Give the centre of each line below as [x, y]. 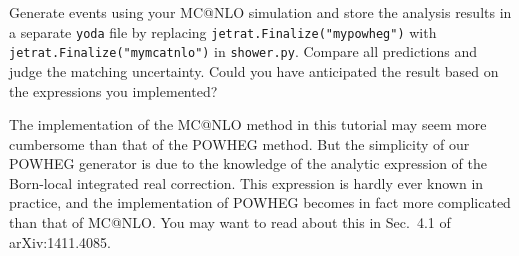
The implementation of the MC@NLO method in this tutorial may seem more [248, 124]
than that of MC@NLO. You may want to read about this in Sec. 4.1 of [230, 222]
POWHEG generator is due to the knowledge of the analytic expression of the [248, 163]
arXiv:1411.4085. [60, 241]
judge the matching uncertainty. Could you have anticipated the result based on [254, 70]
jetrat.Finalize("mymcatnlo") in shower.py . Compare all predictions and [243, 51]
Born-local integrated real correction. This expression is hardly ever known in [246, 182]
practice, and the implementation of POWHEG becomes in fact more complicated [260, 202]
